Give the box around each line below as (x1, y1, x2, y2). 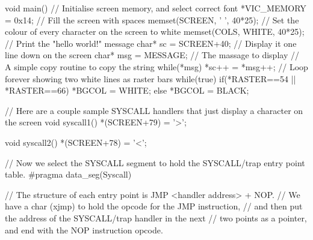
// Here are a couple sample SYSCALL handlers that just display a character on (5, 104, 303, 116)
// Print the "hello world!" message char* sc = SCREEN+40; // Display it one (5, 37, 297, 49)
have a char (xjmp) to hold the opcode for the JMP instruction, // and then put (5, 200, 303, 212)
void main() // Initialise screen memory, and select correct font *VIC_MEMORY (5, 2, 306, 14)
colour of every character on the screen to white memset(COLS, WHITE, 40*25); (5, 25, 305, 38)
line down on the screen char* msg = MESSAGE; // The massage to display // (5, 49, 299, 61)
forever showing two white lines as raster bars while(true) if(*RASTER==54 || (5, 72, 296, 85)
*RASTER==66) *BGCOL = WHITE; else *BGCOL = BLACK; (5, 84, 249, 97)
